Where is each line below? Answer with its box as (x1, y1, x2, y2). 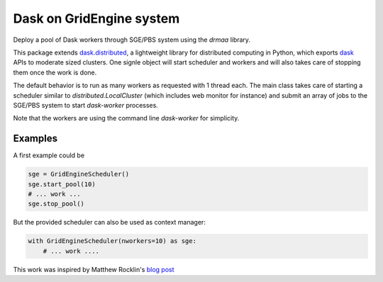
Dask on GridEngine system (13, 11, 180, 26)
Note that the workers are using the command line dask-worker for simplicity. (13, 114, 240, 123)
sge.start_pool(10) (28, 180, 96, 188)
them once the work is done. (13, 68, 97, 77)
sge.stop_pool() (28, 200, 85, 208)
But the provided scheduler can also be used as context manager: (13, 218, 206, 227)
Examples (13, 132, 58, 145)
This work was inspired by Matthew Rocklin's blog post (13, 265, 174, 273)
